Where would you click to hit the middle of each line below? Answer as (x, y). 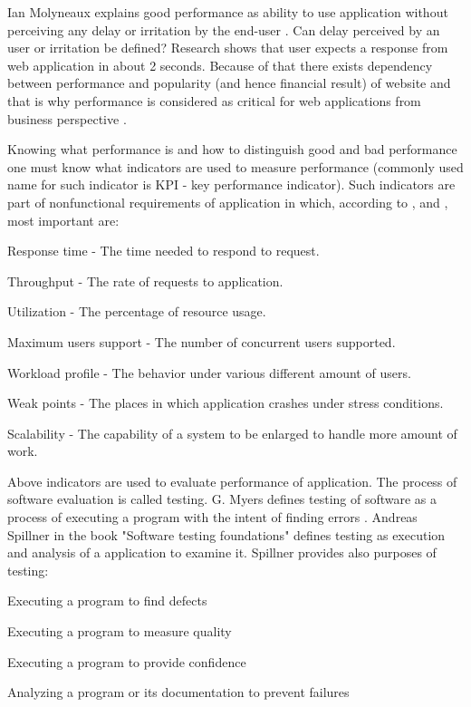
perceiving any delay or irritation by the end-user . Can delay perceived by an (224, 29)
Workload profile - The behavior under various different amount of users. (209, 372)
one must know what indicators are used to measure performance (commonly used (235, 166)
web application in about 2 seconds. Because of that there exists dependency (220, 65)
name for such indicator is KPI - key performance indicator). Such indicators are (231, 184)
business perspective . (67, 118)
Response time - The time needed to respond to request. (163, 251)
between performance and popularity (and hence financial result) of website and (229, 83)
